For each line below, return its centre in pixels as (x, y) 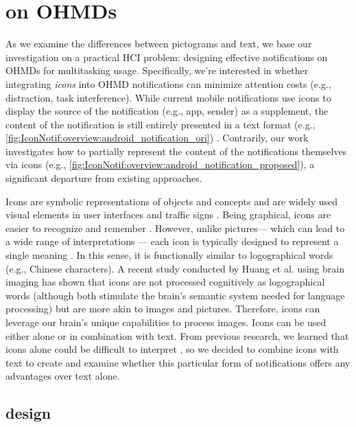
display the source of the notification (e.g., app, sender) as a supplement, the (167, 111)
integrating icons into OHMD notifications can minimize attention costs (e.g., (168, 83)
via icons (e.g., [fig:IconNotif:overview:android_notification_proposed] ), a (160, 164)
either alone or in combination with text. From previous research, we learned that (177, 335)
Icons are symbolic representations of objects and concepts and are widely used (172, 201)
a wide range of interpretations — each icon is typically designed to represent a (172, 241)
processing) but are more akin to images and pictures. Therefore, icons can (163, 309)
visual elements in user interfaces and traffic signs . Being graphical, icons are (168, 215)
